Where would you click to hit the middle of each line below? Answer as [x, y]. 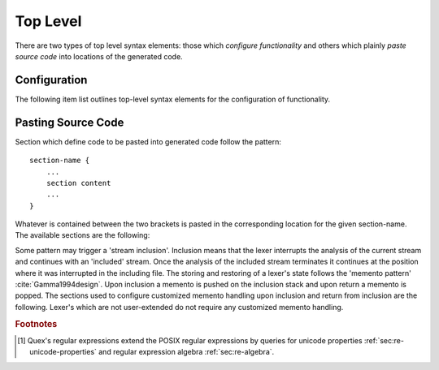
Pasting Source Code [70, 122]
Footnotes [36, 324]
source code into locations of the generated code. [99, 56]
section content [78, 183]
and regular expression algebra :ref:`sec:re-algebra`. [187, 352]
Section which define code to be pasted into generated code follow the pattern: [148, 141]
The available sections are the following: [83, 235]
